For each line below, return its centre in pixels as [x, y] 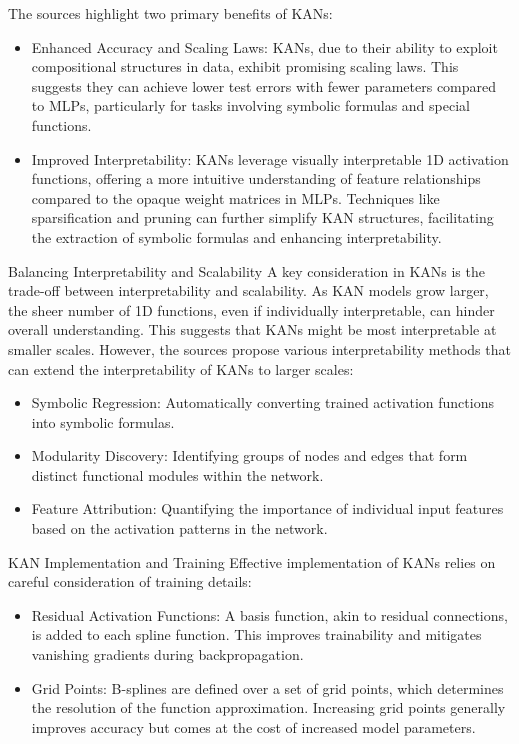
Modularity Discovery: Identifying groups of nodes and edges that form [249, 455]
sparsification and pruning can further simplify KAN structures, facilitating [262, 217]
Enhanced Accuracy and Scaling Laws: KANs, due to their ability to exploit [264, 46]
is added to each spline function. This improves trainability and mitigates [256, 634]
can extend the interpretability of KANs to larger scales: [181, 368]
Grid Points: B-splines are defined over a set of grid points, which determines [267, 687]
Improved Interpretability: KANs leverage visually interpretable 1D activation [270, 158]
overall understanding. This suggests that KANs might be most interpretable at [252, 329]
